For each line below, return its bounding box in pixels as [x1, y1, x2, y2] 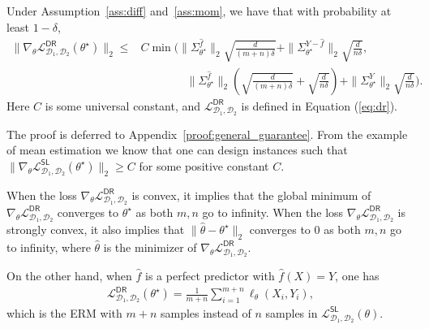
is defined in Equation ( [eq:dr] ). [241, 97, 398, 114]
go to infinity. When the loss [202, 203, 344, 220]
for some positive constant [139, 157, 269, 174]
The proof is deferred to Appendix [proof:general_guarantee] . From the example [6, 125, 408, 142]
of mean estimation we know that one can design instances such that [6, 141, 348, 158]
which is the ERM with [6, 304, 122, 321]
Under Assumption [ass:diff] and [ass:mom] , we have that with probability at [6, 2, 392, 19]
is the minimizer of [103, 238, 197, 255]
